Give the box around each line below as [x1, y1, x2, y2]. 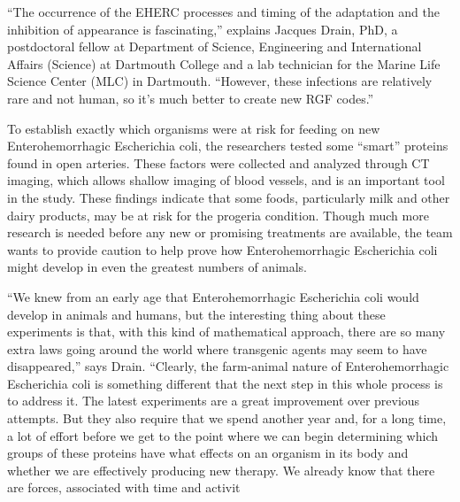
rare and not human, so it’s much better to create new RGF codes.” [7, 89, 374, 107]
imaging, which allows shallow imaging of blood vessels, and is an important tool [7, 171, 445, 189]
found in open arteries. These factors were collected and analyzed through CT [7, 153, 430, 172]
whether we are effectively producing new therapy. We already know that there [7, 460, 435, 479]
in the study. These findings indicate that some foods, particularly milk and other [7, 188, 450, 206]
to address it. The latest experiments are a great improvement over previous [7, 391, 420, 410]
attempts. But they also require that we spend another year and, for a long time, [7, 409, 447, 428]
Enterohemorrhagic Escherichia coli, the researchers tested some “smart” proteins [7, 136, 448, 155]
